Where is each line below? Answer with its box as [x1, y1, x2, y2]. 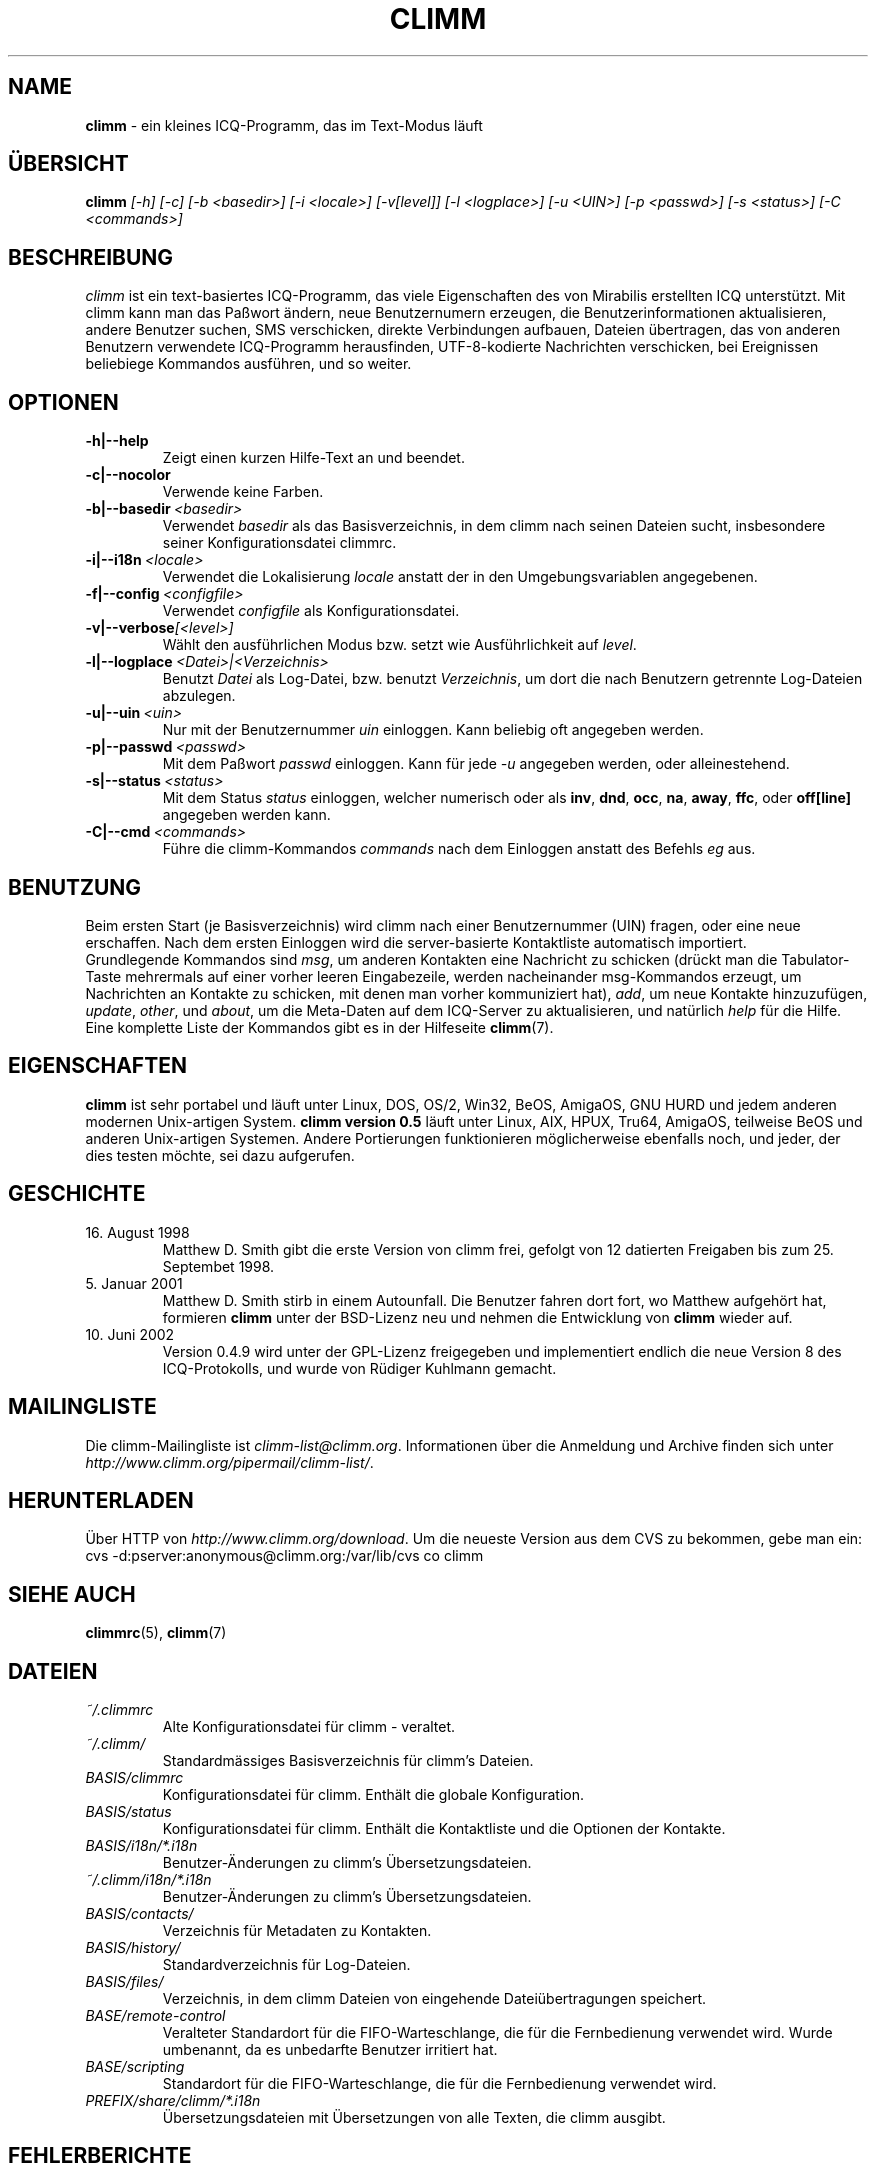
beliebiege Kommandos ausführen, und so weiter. [85, 355, 412, 373]
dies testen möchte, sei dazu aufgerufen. [85, 1146, 355, 1164]
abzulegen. [162, 687, 236, 705]
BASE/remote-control [85, 2007, 226, 2025]
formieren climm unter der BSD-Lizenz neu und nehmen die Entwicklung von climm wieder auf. [162, 1308, 793, 1326]
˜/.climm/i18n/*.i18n [85, 1871, 212, 1889]
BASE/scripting [85, 2058, 185, 2076]
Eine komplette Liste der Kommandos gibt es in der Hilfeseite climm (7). [85, 1018, 554, 1036]
